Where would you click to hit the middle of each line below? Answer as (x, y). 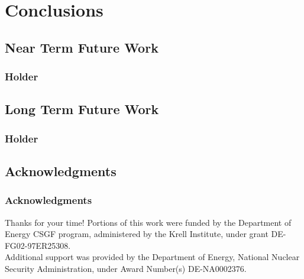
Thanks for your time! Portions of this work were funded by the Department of (148, 222)
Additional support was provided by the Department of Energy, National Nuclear (152, 257)
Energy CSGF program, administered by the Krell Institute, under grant (137, 234)
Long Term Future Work (82, 109)
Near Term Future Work (82, 47)
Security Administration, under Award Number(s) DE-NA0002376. (126, 268)
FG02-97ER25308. (38, 245)
